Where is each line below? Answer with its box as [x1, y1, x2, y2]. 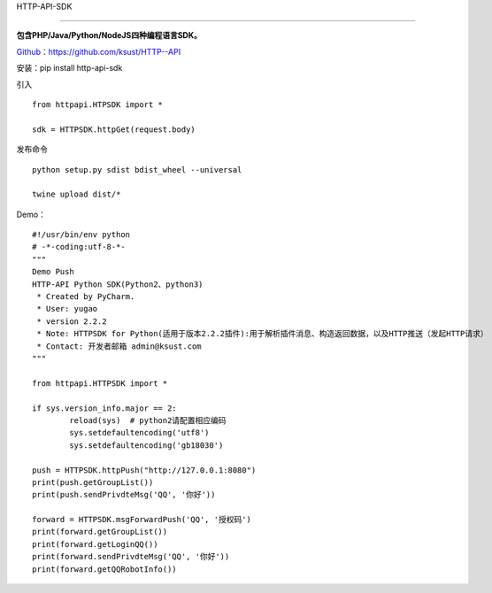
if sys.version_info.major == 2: [32, 403, 177, 413]
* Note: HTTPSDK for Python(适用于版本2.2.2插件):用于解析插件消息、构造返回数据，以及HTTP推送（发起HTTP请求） [36, 328, 488, 339]
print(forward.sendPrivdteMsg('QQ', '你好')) [32, 551, 230, 562]
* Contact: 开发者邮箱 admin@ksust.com [36, 341, 203, 351]
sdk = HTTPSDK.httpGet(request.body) [32, 124, 196, 135]
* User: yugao [36, 304, 98, 314]
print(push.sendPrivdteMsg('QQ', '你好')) [32, 489, 216, 500]
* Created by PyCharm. [36, 292, 135, 302]
